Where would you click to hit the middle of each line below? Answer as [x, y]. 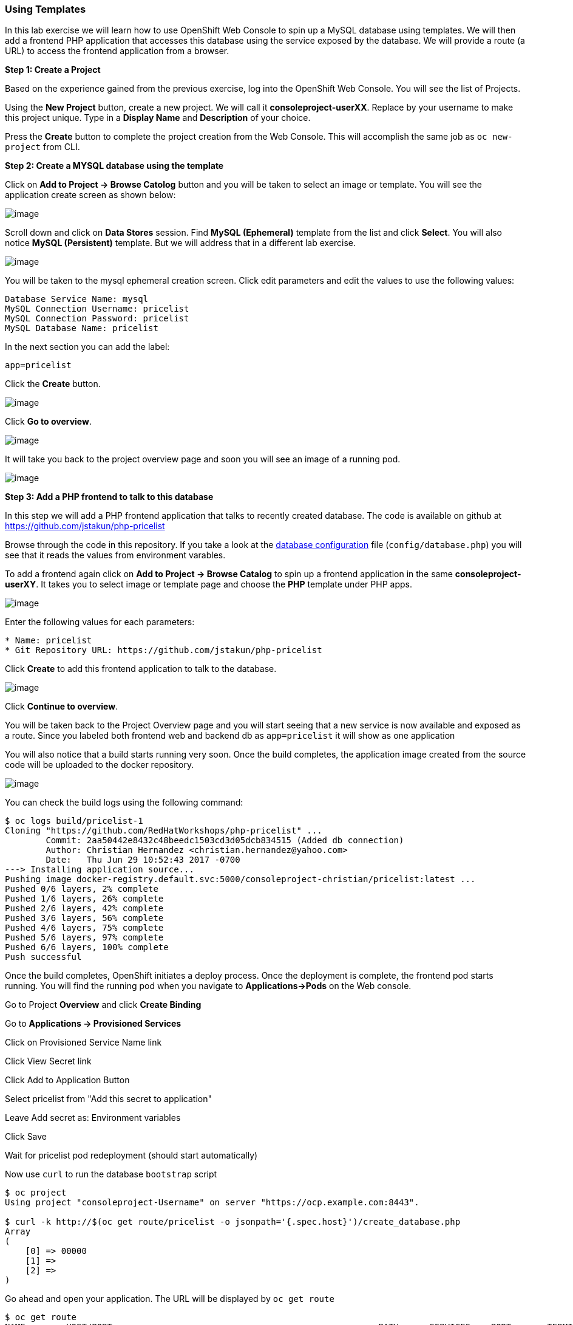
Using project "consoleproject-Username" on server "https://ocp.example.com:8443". [212, 1203]
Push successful [43, 957]
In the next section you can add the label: [87, 347]
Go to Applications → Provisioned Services [93, 1024]
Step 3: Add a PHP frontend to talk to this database [109, 497]
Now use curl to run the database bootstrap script [111, 1174]
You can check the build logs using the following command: [124, 803]
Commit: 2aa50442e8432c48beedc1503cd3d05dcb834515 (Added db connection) [225, 841]
